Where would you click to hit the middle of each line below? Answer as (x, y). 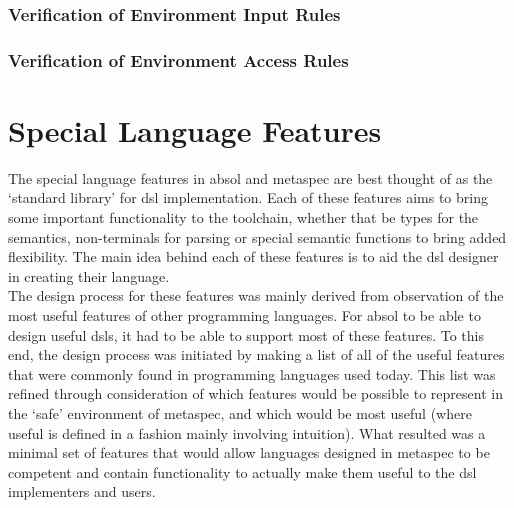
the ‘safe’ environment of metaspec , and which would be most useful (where (240, 412)
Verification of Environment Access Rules (178, 59)
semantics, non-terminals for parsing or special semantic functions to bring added (257, 236)
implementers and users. (82, 491)
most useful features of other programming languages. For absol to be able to (244, 314)
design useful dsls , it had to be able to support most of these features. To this (246, 334)
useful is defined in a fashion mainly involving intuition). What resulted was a (247, 432)
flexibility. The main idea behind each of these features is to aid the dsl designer (253, 256)
